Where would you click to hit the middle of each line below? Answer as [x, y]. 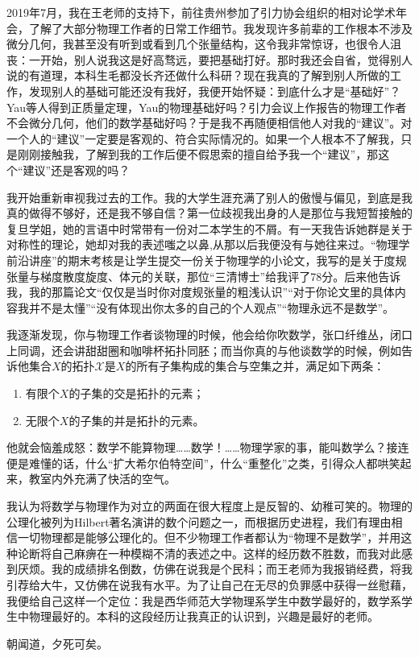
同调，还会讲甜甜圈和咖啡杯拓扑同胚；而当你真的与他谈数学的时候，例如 [209, 350]
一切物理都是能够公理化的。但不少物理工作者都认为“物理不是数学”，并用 [209, 537]
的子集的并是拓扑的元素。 [137, 420]
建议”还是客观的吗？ [77, 169]
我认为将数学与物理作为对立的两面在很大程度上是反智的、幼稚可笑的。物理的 [209, 506]
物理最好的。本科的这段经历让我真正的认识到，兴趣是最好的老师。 [203, 616]
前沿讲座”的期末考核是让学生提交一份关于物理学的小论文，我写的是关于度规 [207, 260]
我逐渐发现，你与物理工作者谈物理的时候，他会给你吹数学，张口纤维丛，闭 [204, 335]
